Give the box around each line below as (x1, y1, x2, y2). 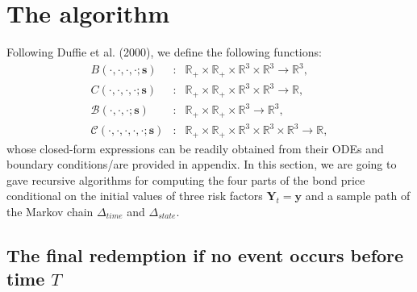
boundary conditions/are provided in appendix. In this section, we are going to (6, 156, 397, 173)
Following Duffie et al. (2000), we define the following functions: (6, 44, 322, 60)
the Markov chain (6, 203, 94, 220)
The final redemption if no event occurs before (6, 243, 404, 268)
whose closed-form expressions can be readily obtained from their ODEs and (6, 140, 384, 156)
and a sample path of (305, 187, 411, 204)
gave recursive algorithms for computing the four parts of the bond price (6, 171, 365, 188)
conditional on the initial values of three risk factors (6, 187, 263, 204)
